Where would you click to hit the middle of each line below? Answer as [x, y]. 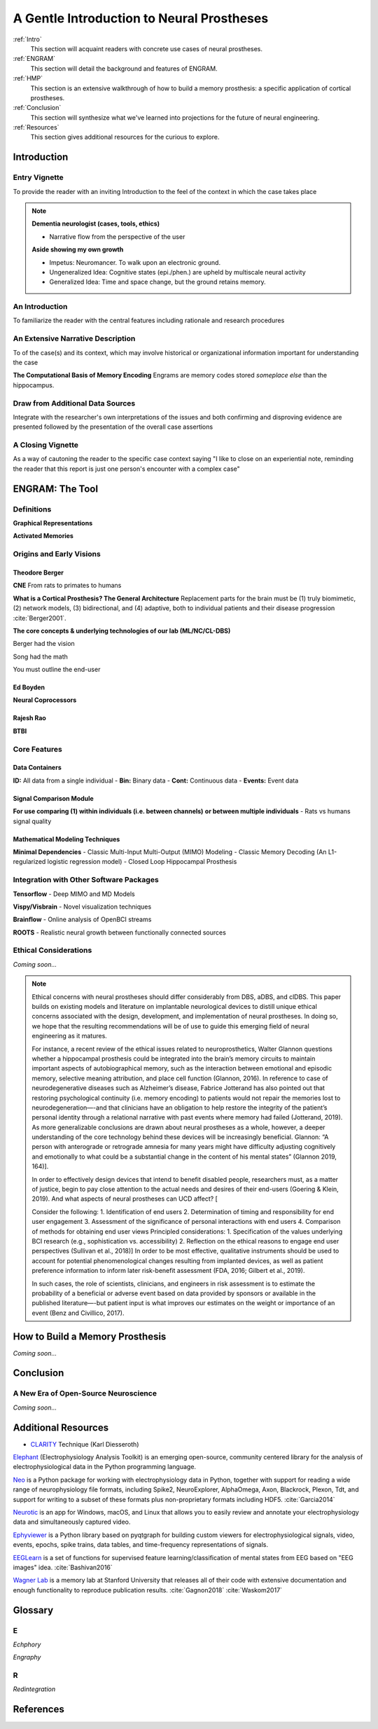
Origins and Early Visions [57, 554]
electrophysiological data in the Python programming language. [104, 1467]
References [38, 1709]
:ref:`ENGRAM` [34, 59]
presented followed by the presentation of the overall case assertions [113, 427]
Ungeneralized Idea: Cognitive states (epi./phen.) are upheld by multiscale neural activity [177, 272]
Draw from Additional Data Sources [74, 403]
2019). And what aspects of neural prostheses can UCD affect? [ [125, 1199]
